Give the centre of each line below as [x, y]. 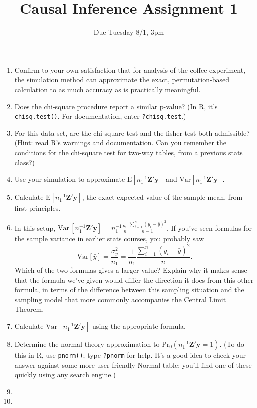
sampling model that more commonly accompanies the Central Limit [120, 299]
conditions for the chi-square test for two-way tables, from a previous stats [128, 152]
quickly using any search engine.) [65, 375]
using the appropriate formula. [139, 326]
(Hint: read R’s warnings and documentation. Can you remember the [121, 143]
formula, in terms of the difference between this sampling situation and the [129, 290]
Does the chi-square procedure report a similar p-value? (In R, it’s [116, 106]
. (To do [232, 344]
